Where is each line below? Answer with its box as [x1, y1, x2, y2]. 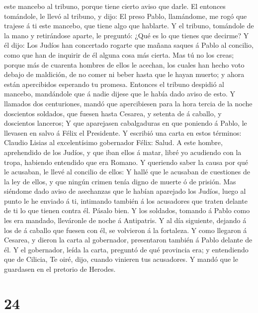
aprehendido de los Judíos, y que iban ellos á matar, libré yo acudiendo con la [4, 147, 242, 157]
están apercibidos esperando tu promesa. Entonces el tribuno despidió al [4, 78, 225, 89]
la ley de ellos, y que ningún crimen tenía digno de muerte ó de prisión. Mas [4, 176, 236, 186]
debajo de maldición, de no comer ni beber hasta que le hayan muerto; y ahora [4, 69, 245, 79]
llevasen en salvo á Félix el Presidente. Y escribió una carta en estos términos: [4, 127, 242, 138]
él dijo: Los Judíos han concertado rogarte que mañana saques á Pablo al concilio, [4, 40, 254, 50]
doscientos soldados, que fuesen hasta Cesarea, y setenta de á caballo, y [4, 108, 222, 118]
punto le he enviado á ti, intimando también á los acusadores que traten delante [4, 195, 248, 206]
